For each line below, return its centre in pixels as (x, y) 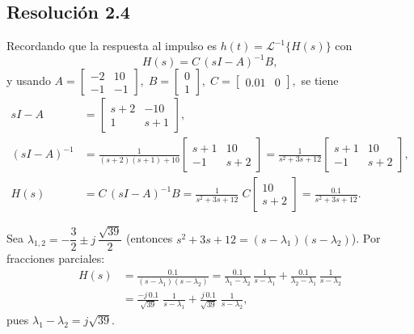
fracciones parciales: (56, 258)
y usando (29, 80)
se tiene (320, 80)
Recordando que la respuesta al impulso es (112, 46)
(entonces (150, 238)
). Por (366, 238)
